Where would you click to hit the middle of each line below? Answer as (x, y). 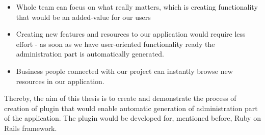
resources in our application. (60, 81)
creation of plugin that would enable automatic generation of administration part (131, 108)
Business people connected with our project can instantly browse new (124, 71)
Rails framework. (31, 128)
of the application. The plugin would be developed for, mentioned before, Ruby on (132, 118)
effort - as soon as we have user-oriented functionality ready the (115, 44)
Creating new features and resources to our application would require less (131, 34)
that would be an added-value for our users (83, 17)
